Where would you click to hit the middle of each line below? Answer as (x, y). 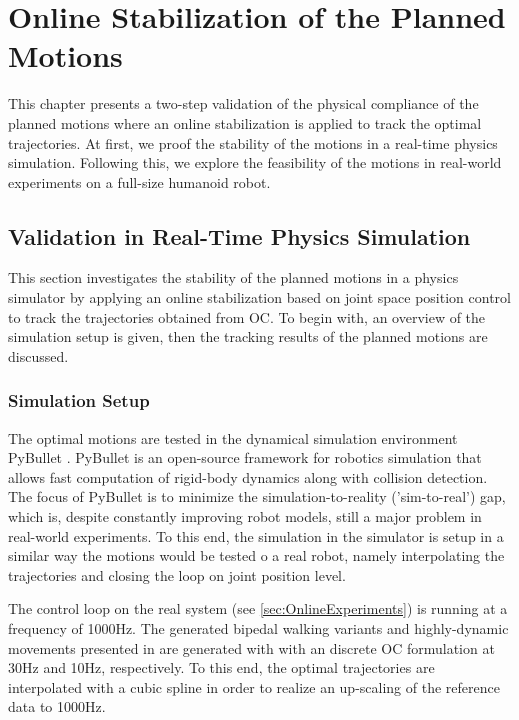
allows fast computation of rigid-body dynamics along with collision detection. (248, 476)
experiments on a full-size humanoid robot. (139, 181)
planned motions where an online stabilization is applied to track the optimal (245, 122)
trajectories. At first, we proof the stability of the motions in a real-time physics (253, 142)
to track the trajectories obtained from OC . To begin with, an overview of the (247, 316)
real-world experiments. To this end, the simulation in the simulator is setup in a (256, 535)
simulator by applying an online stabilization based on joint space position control (259, 297)
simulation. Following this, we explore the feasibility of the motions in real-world (255, 162)
